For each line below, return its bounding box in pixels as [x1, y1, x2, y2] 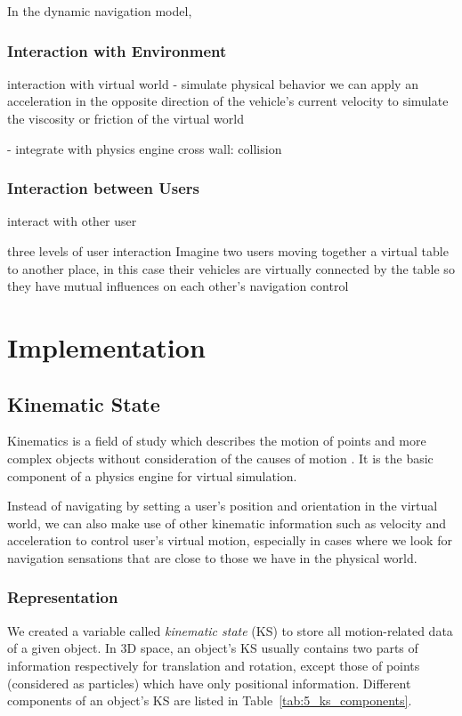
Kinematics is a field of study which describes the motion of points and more [7, 431, 426, 450]
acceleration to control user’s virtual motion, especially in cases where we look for [7, 531, 452, 550]
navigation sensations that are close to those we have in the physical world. [7, 548, 417, 567]
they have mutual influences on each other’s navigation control [7, 277, 349, 295]
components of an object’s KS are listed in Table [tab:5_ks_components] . [7, 691, 412, 710]
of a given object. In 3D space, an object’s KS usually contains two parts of [7, 639, 418, 657]
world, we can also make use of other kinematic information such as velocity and [7, 513, 447, 532]
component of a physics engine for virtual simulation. [7, 466, 297, 485]
